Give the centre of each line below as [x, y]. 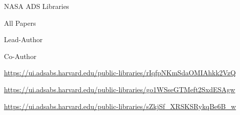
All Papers [20, 23]
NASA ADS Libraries [37, 6]
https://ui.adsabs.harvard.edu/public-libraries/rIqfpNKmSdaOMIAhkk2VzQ [120, 73]
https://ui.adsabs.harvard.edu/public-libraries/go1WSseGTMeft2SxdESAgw [120, 89]
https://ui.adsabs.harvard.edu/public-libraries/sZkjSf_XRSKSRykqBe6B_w [120, 106]
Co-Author [20, 56]
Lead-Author [24, 39]
